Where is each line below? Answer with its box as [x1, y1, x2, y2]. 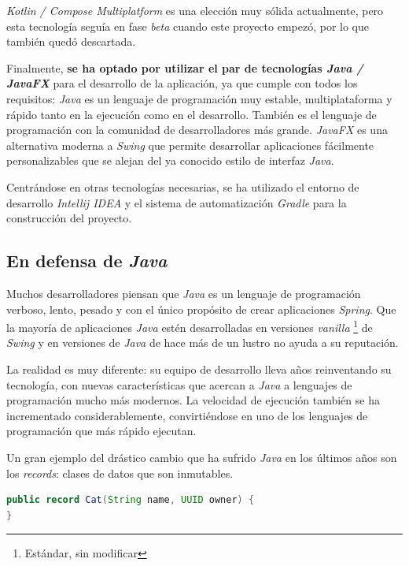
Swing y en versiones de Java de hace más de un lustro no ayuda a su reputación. [6, 334, 399, 351]
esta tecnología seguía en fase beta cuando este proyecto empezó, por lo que [6, 17, 370, 34]
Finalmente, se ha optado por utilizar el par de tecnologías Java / [6, 59, 363, 76]
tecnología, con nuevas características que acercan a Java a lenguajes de [6, 376, 352, 393]
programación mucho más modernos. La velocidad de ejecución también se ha [6, 392, 380, 408]
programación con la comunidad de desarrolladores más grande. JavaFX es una [6, 121, 388, 138]
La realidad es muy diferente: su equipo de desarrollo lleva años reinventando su [6, 360, 392, 377]
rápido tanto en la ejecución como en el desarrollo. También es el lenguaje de [6, 106, 377, 122]
